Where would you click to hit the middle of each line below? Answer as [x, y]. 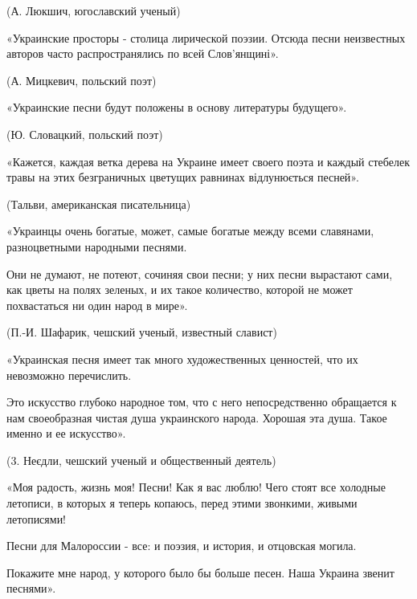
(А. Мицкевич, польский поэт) [82, 80]
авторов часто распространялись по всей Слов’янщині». [143, 53]
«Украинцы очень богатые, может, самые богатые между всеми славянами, [190, 231]
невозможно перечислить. [69, 375]
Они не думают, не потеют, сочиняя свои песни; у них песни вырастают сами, [200, 273]
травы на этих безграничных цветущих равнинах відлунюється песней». [183, 177]
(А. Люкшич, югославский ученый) [94, 10]
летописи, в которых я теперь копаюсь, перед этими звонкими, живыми [182, 503]
